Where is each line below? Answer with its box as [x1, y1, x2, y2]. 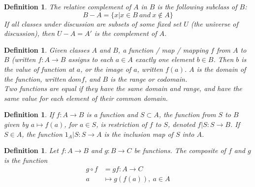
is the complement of [94, 28, 157, 38]
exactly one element [135, 54, 194, 64]
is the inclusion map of [104, 128, 173, 139]
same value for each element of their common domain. [4, 93, 168, 103]
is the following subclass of [157, 1, 237, 11]
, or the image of [80, 63, 131, 74]
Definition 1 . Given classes [4, 44, 90, 55]
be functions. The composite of [134, 145, 226, 156]
